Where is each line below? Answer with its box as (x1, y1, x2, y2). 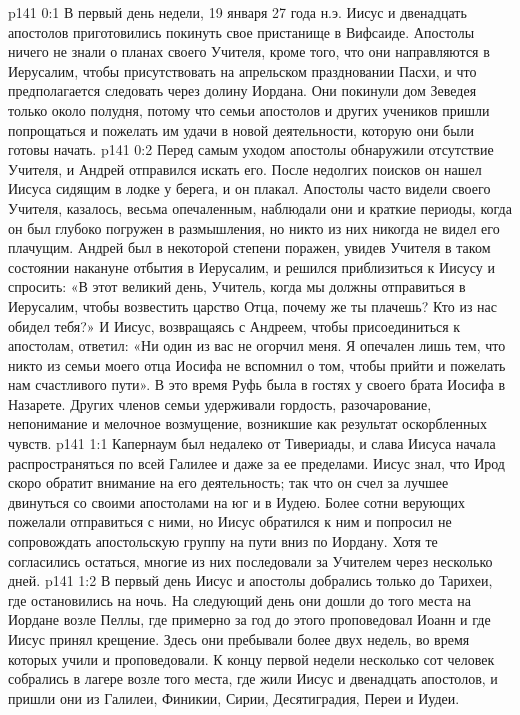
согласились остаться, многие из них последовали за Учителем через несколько (8, 550, 493, 571)
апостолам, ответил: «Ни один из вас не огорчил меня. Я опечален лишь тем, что (8, 335, 506, 356)
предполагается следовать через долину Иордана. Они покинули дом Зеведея (8, 80, 477, 101)
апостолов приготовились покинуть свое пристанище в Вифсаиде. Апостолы (8, 21, 475, 42)
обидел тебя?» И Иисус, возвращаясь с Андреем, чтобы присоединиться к (8, 315, 461, 336)
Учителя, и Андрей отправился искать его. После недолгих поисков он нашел (8, 158, 482, 179)
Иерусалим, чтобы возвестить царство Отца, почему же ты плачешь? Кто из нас (8, 295, 498, 316)
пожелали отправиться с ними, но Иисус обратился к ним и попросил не (8, 511, 452, 532)
